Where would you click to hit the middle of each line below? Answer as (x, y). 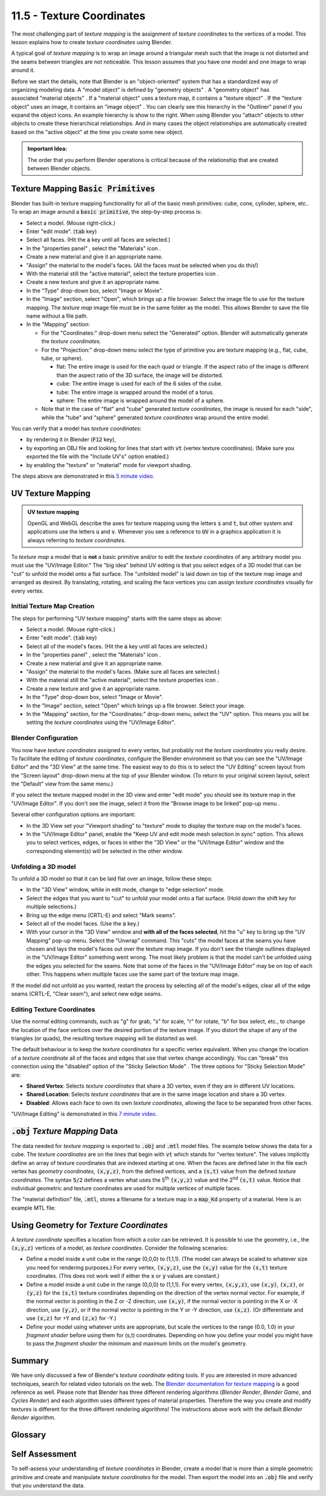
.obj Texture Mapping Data (65, 1131)
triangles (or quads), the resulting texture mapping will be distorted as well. (104, 1038)
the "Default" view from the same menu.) (62, 784)
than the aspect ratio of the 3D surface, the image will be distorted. (140, 375)
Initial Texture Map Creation (53, 606)
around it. (23, 70)
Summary (30, 1361)
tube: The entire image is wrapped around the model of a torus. (135, 392)
